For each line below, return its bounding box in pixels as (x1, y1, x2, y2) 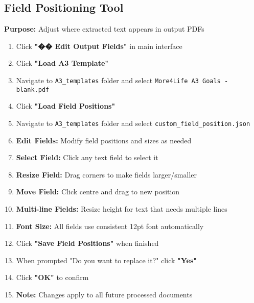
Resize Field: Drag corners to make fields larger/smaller (16, 169, 197, 180)
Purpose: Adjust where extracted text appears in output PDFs (4, 23, 204, 34)
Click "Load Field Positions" (16, 100, 116, 111)
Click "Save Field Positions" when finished (16, 238, 159, 248)
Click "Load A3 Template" (16, 58, 109, 68)
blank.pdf (16, 86, 50, 93)
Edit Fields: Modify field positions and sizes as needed (16, 135, 192, 145)
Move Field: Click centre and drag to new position (16, 186, 180, 197)
